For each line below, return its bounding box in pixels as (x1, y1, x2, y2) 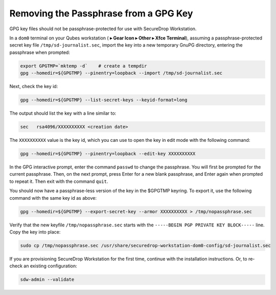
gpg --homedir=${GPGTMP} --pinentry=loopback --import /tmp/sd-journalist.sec (20, 70, 222, 76)
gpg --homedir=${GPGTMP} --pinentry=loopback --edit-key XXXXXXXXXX (20, 151, 196, 156)
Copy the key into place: (9, 228, 61, 235)
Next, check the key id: (9, 83, 58, 90)
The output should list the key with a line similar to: (9, 110, 117, 116)
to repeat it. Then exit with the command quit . (9, 178, 108, 184)
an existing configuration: (24, 263, 78, 269)
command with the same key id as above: (9, 195, 97, 201)
